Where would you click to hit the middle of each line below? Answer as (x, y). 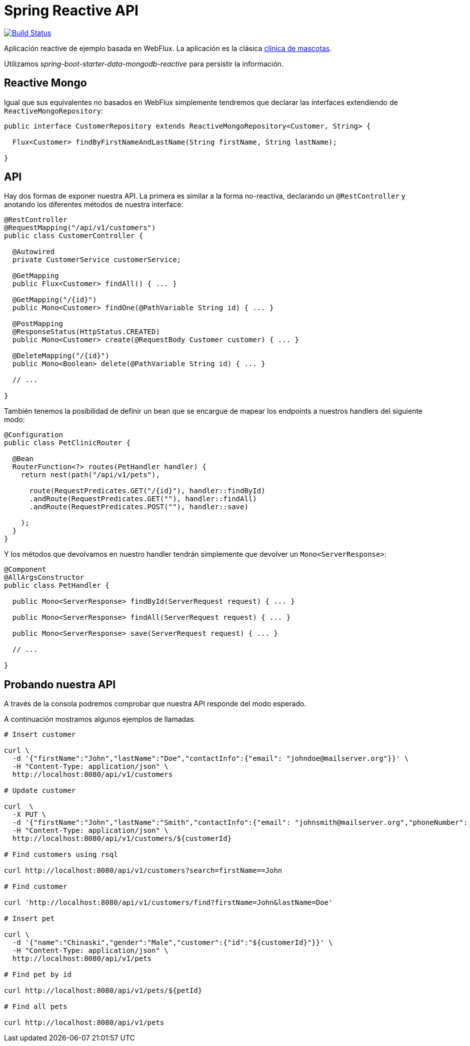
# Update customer (40, 791)
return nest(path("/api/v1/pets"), (90, 475)
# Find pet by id (38, 975)
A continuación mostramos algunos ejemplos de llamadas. (100, 719)
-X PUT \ (29, 815)
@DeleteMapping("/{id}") (61, 356)
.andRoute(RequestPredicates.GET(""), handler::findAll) (143, 499)
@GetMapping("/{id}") (54, 300)
